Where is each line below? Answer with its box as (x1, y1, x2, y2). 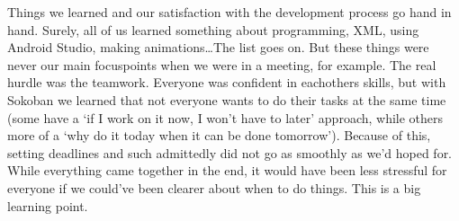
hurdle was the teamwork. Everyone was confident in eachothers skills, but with (7, 73, 446, 92)
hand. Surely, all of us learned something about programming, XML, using (7, 20, 419, 39)
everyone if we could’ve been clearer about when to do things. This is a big (7, 178, 421, 197)
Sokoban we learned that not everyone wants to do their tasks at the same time (7, 90, 446, 109)
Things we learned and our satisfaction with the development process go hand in (7, 3, 452, 21)
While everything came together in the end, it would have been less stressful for (7, 161, 447, 180)
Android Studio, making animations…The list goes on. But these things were (7, 38, 429, 57)
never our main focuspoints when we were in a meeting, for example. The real (7, 55, 436, 74)
